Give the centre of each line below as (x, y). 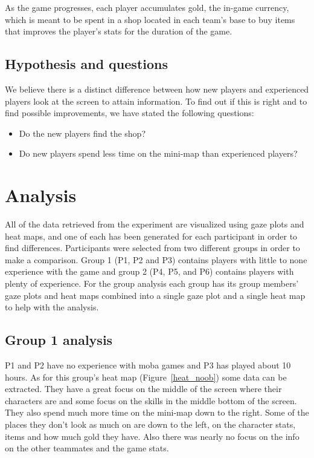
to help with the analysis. (52, 307)
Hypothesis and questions (86, 64)
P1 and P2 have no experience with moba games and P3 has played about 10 (148, 365)
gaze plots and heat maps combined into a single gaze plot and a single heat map (155, 295)
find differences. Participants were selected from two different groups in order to (152, 248)
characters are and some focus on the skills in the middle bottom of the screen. (151, 400)
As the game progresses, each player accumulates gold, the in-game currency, (147, 7)
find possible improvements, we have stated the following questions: (130, 113)
